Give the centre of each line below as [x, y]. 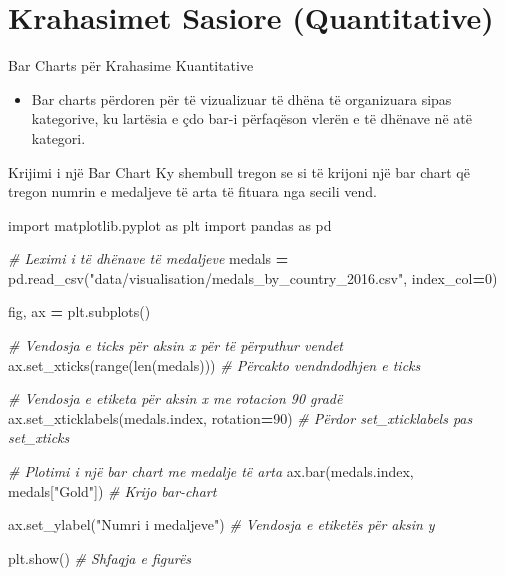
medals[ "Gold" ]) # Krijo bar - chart [112, 490]
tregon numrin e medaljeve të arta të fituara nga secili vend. [192, 191]
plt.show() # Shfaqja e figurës [100, 557]
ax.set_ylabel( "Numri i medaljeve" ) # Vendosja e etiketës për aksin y [221, 524]
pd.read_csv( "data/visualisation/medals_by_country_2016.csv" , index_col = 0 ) [253, 277]
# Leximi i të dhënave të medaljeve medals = [148, 258]
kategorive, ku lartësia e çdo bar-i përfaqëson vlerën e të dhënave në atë [251, 118]
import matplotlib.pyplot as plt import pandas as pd [170, 224]
